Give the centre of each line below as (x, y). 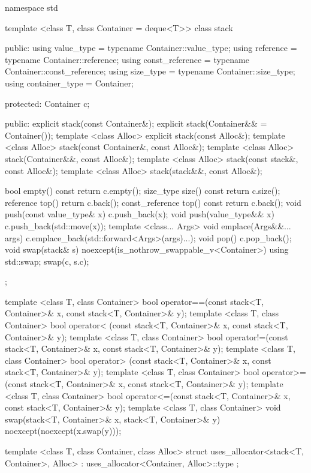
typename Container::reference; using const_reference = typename (127, 59)
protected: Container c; (47, 103)
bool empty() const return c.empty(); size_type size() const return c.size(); (143, 191)
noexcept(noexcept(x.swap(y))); (63, 431)
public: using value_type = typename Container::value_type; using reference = (151, 48)
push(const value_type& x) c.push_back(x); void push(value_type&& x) (140, 214)
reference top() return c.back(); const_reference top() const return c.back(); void (153, 202)
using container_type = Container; (69, 83)
